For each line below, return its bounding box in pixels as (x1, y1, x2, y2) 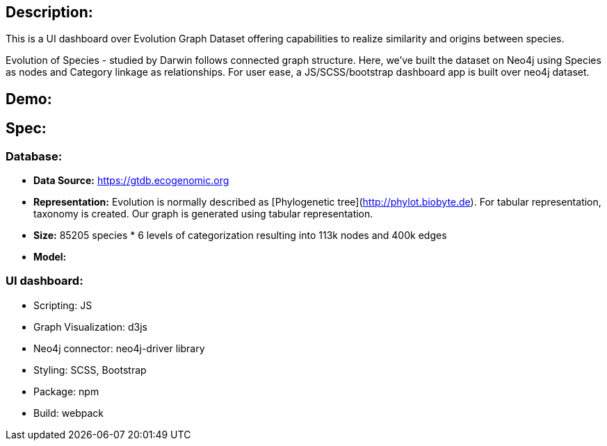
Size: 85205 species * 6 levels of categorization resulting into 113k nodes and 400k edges (33, 229, 447, 242)
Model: (33, 251, 67, 263)
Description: (6, 3, 93, 21)
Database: (6, 149, 63, 163)
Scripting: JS (33, 299, 92, 311)
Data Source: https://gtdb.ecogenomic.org (33, 174, 229, 187)
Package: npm (33, 385, 99, 397)
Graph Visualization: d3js (33, 320, 147, 333)
